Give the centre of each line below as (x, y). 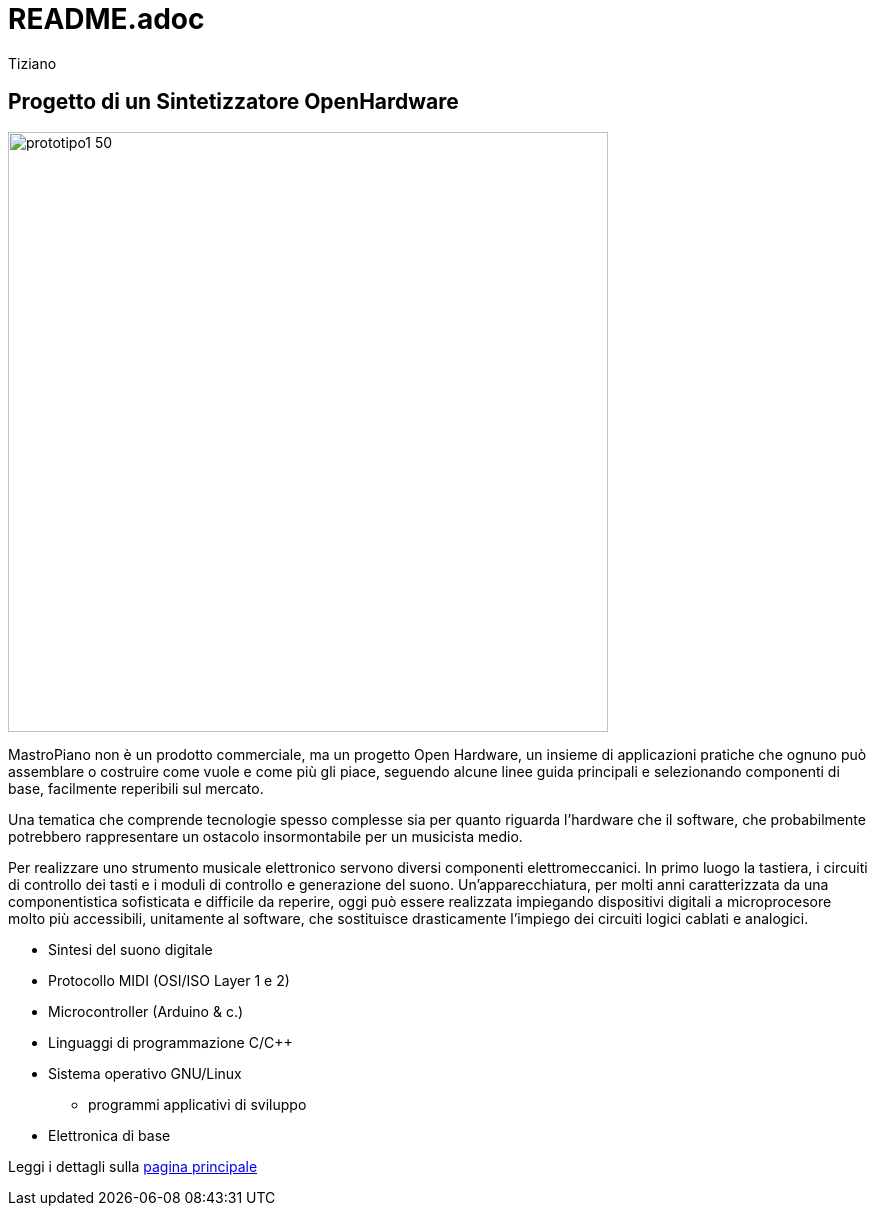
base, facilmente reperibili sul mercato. (136, 788)
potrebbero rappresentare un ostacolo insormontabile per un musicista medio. (265, 836)
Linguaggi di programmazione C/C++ (170, 1042)
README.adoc (106, 19)
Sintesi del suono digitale (130, 949)
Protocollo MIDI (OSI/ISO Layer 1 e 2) (169, 980)
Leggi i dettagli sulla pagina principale (133, 1166)
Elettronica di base (109, 1135)
